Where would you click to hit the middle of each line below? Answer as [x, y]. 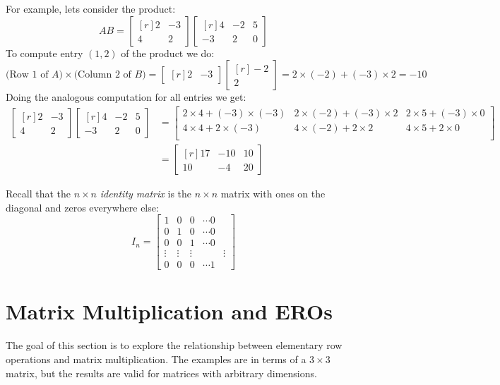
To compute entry [44, 53]
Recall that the [38, 193]
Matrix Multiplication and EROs [169, 311]
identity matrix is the [146, 193]
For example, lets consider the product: [91, 8]
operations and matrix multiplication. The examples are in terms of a [156, 359]
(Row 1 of [27, 75]
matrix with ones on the [273, 193]
